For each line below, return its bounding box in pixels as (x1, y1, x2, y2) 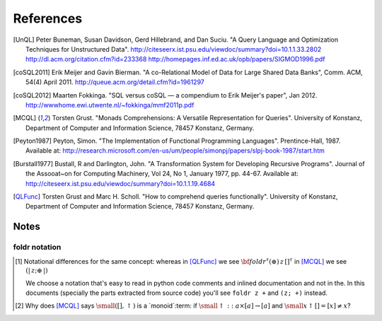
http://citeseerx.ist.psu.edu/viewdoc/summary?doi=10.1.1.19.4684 (25, 179, 216, 187)
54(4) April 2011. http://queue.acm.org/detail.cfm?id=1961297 (25, 78, 204, 86)
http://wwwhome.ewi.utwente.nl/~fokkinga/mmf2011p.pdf (25, 100, 195, 109)
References (13, 11, 83, 26)
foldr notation (13, 243, 62, 252)
